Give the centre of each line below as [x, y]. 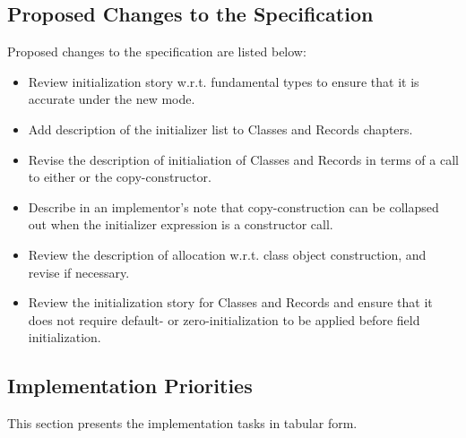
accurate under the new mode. [112, 99]
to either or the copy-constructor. [120, 177]
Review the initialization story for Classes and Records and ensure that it [230, 302]
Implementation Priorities [130, 386]
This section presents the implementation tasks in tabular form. [182, 423]
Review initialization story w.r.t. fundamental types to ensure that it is [224, 81]
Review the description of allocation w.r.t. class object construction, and [227, 254]
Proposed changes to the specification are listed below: [157, 52]
